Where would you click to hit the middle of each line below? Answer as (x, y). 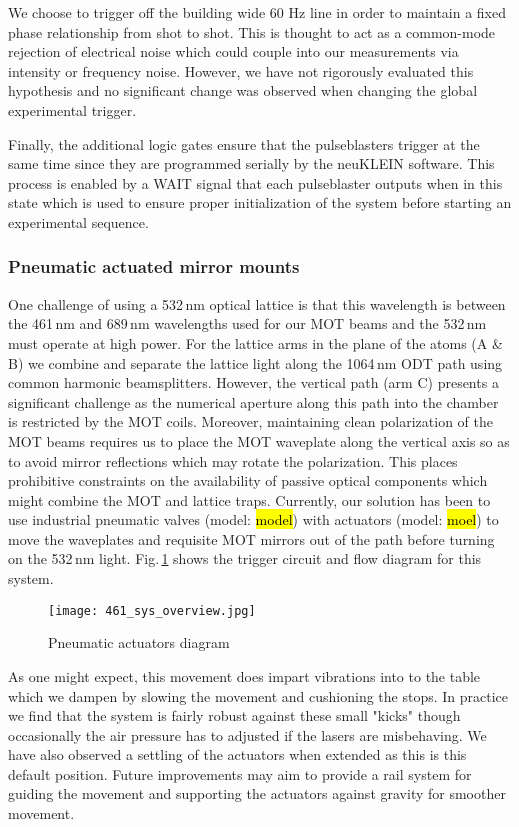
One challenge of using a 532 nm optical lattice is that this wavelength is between (257, 303)
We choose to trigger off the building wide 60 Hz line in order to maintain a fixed (257, 12)
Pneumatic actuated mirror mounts (154, 266)
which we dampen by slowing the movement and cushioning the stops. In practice (258, 695)
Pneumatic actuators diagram (139, 642)
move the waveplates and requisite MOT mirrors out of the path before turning (251, 538)
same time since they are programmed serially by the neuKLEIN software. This (251, 163)
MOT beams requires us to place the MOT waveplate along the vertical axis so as (259, 440)
